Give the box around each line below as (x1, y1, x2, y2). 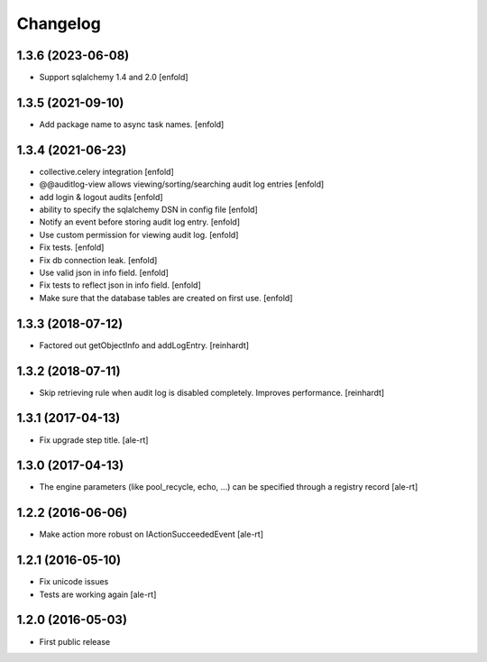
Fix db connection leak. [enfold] (39, 254, 158, 265)
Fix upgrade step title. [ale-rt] (39, 434, 149, 446)
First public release (39, 636, 111, 647)
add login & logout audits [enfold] (39, 191, 163, 202)
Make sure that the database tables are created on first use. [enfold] (39, 292, 293, 303)
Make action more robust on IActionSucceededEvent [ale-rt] (39, 529, 264, 540)
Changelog (16, 14, 101, 33)
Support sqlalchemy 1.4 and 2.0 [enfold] (39, 72, 188, 83)
